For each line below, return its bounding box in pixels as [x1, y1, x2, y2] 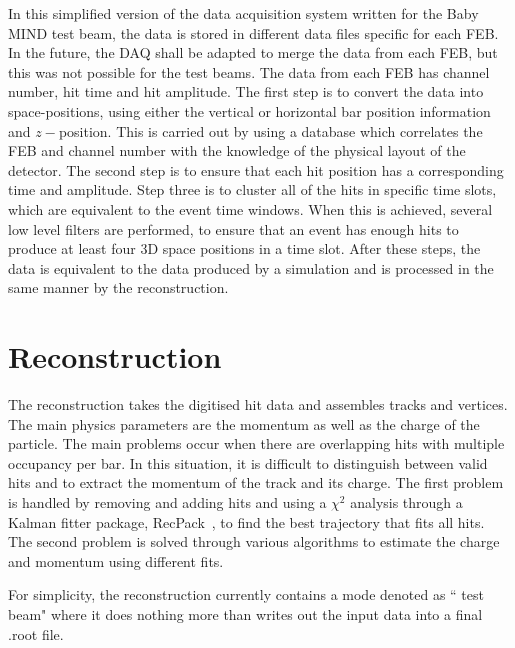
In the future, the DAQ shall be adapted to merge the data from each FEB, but [8, 42, 498, 63]
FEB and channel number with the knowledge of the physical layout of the [8, 140, 466, 161]
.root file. [8, 623, 64, 644]
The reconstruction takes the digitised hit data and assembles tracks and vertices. [8, 394, 508, 415]
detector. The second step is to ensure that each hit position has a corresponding [8, 159, 504, 180]
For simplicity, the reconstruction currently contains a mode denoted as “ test [8, 584, 484, 605]
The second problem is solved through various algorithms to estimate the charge [8, 531, 500, 552]
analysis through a [350, 492, 463, 512]
